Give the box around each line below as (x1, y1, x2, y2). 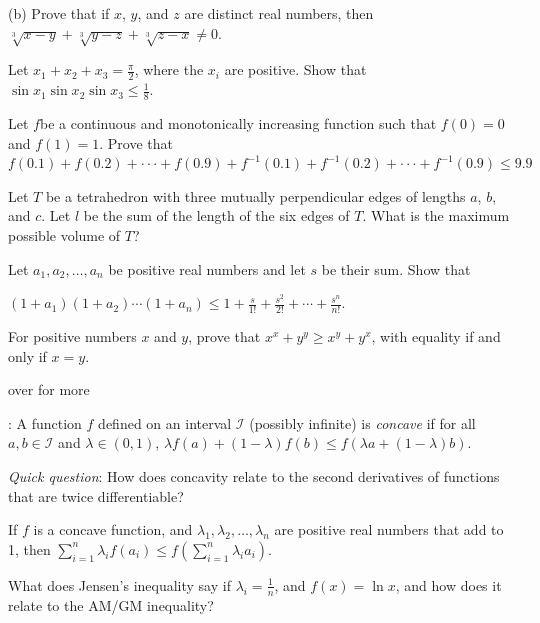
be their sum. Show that (321, 258, 471, 279)
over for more (8, 379, 90, 400)
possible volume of (8, 224, 121, 245)
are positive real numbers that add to (274, 519, 504, 540)
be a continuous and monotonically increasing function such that (39, 113, 437, 134)
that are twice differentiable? (8, 485, 184, 506)
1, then (8, 538, 51, 559)
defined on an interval (98, 412, 232, 433)
